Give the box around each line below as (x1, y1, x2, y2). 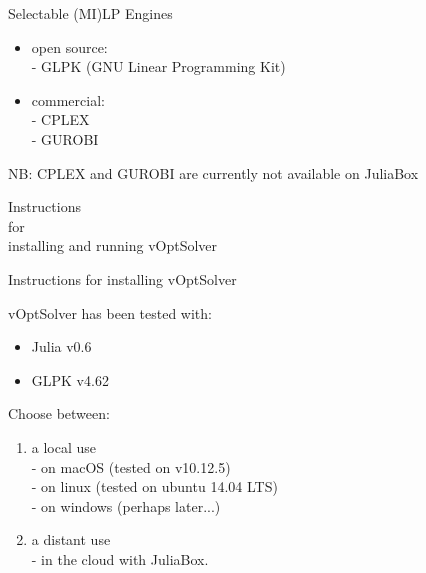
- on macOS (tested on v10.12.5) (31, 456, 231, 477)
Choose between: (8, 403, 110, 424)
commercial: (31, 89, 105, 110)
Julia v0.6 (31, 336, 92, 357)
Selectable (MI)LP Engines (8, 3, 173, 23)
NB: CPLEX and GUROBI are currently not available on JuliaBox (8, 162, 419, 183)
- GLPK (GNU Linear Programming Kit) (31, 56, 286, 77)
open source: (31, 36, 108, 57)
